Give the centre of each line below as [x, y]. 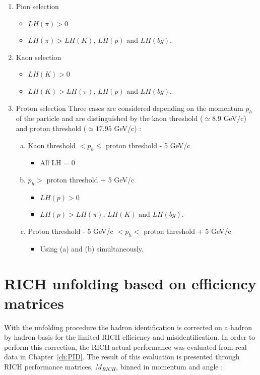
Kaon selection [39, 57]
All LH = [55, 163]
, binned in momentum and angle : [170, 366]
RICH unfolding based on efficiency [130, 283]
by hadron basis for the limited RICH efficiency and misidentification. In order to [130, 337]
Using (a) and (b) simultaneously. [92, 248]
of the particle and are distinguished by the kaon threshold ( [109, 118]
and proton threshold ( [51, 128]
